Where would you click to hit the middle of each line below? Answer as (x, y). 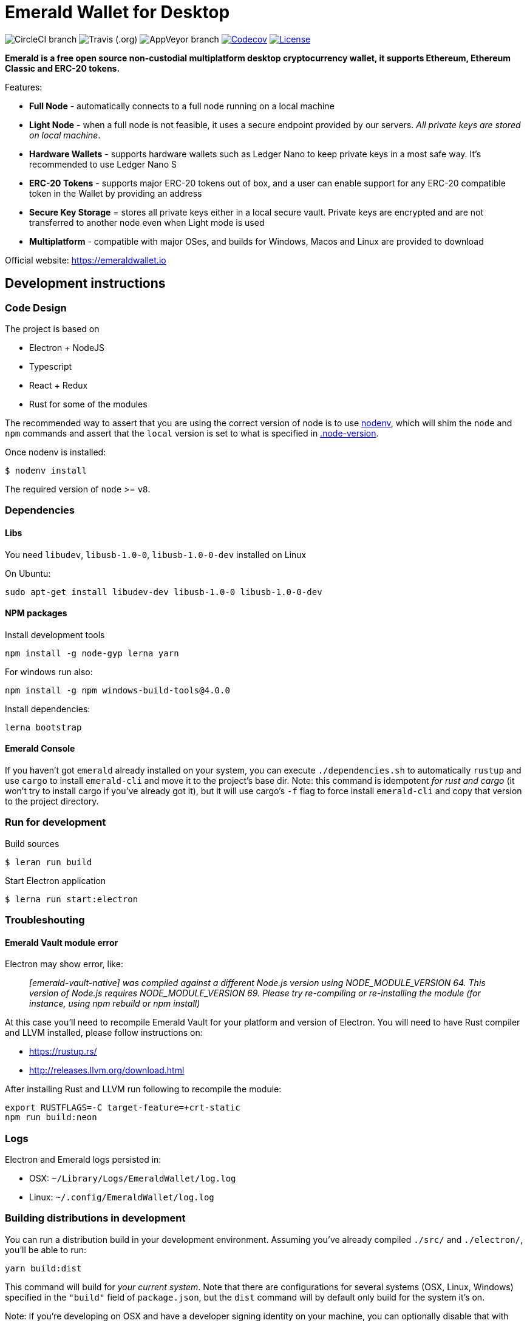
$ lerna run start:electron (72, 899)
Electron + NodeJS (67, 347)
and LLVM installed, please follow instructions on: (104, 1033)
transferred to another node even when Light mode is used (147, 222)
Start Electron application (56, 880)
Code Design (36, 308)
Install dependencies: (48, 709)
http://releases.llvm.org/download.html (107, 1070)
